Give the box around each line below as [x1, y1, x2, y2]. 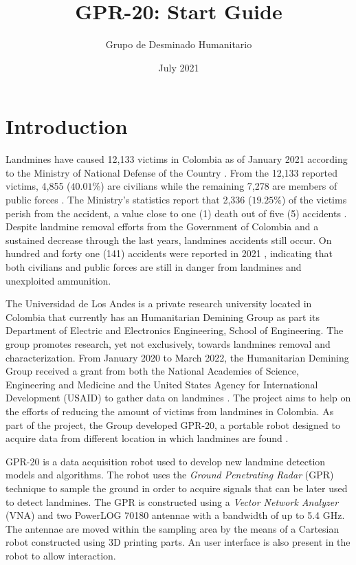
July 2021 [158, 60, 199, 74]
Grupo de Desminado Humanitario [105, 37, 252, 52]
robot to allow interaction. [5, 548, 116, 562]
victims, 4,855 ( [5, 179, 71, 193]
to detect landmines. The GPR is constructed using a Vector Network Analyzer [5, 494, 339, 509]
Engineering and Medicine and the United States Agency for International [5, 377, 318, 391]
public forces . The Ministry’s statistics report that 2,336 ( [5, 192, 252, 207]
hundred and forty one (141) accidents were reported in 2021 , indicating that [5, 246, 333, 261]
